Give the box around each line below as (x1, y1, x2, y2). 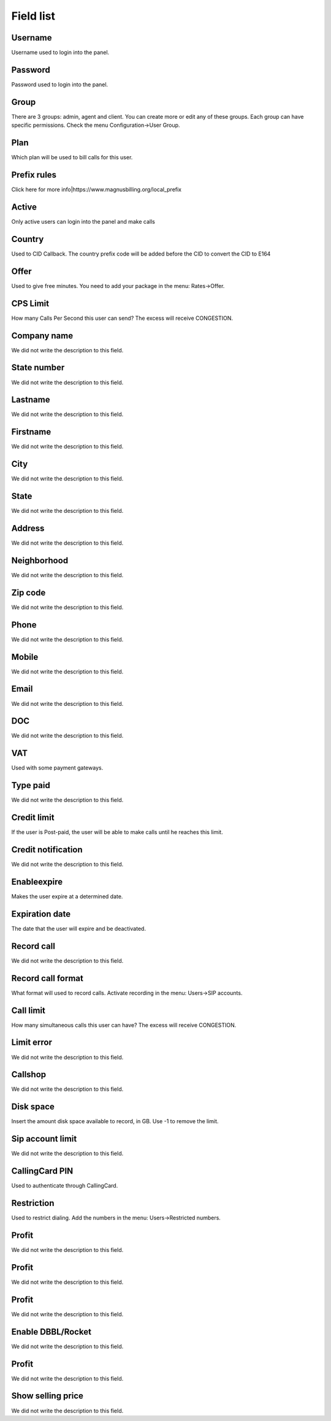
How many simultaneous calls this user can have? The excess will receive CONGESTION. (11, 1021, 237, 1029)
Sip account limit (11, 1134, 77, 1144)
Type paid (11, 780, 50, 790)
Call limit (11, 1005, 46, 1015)
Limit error (11, 1037, 52, 1048)
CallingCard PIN (11, 1166, 74, 1177)
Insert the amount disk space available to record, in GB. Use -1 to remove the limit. (11, 1118, 219, 1125)
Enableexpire (11, 876, 63, 887)
